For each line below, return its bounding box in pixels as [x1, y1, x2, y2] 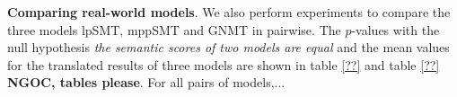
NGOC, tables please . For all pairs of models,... [7, 73, 286, 92]
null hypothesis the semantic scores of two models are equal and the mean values [7, 38, 450, 57]
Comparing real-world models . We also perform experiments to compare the [7, 3, 451, 21]
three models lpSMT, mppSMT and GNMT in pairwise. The [7, 20, 341, 39]
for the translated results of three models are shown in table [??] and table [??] [7, 55, 440, 74]
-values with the [351, 20, 440, 39]
